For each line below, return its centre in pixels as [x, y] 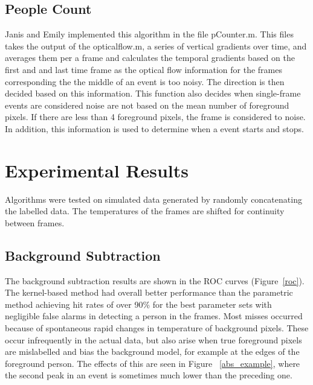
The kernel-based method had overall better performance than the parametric [149, 292]
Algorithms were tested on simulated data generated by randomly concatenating [153, 199]
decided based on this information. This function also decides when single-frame [153, 93]
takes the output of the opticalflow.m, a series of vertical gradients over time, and [156, 46]
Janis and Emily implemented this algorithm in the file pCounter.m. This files [149, 34]
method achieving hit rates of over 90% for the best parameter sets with [138, 304]
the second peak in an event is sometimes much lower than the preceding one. [149, 375]
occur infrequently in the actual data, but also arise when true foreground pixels [153, 339]
